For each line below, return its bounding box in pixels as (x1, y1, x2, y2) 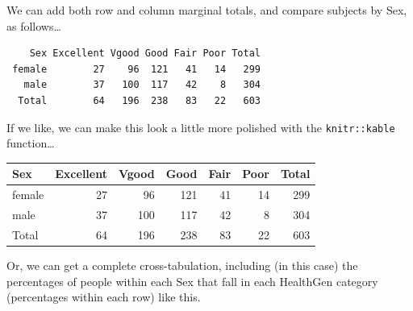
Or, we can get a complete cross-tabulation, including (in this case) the (6, 256, 358, 273)
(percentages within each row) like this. (6, 288, 201, 305)
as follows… (6, 17, 61, 34)
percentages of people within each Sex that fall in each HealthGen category (6, 272, 378, 289)
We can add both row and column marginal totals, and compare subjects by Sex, (6, 2, 407, 18)
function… (6, 135, 55, 151)
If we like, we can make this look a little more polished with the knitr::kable (6, 118, 395, 135)
